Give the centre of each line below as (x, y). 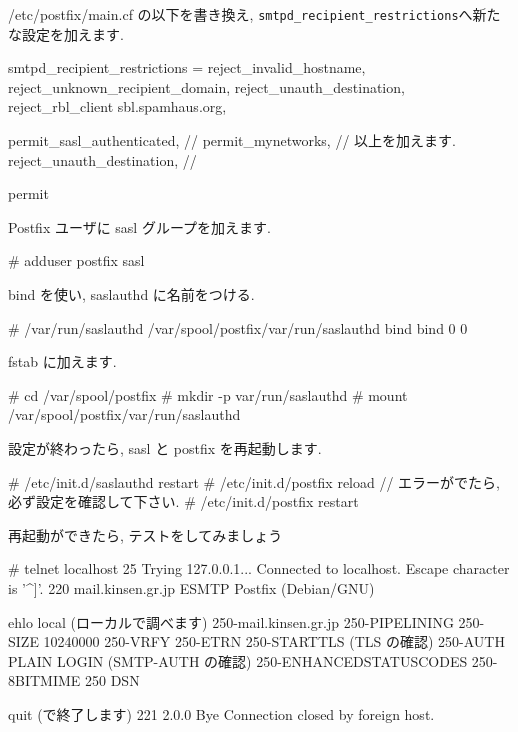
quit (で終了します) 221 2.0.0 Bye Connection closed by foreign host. (221, 713)
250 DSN (112, 680)
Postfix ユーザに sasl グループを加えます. (139, 226)
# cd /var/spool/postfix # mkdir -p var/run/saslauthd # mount (208, 394)
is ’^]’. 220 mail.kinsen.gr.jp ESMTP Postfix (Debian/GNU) (191, 587)
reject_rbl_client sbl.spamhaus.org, (117, 106)
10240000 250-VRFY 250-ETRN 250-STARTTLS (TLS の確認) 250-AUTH (274, 641)
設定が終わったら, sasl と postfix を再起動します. (165, 447)
